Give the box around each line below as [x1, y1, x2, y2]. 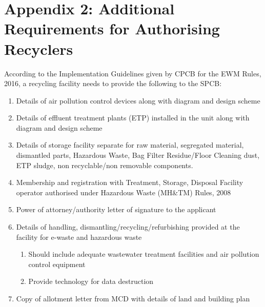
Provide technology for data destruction [28, 276, 154, 286]
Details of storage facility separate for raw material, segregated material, [16, 139, 244, 150]
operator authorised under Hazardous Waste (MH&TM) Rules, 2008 [16, 187, 231, 197]
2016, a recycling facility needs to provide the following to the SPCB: [4, 78, 222, 89]
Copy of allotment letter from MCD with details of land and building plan [16, 293, 250, 303]
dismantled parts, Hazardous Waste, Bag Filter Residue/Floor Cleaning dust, [16, 150, 260, 160]
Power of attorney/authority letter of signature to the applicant [16, 204, 216, 215]
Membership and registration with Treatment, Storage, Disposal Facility [16, 177, 243, 188]
